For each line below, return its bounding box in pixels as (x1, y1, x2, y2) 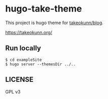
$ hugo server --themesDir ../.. (5, 61, 76, 67)
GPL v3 (5, 88, 21, 94)
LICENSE (5, 75, 34, 84)
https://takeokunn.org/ (5, 29, 52, 35)
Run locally (5, 44, 42, 53)
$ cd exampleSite (5, 57, 42, 62)
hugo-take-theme (5, 3, 82, 15)
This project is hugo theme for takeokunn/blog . (5, 20, 104, 26)
